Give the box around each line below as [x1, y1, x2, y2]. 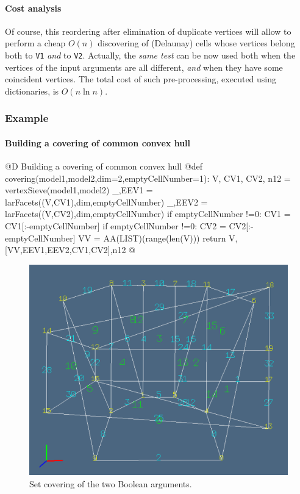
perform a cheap [5, 37, 66, 49]
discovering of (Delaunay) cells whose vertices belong [98, 37, 295, 49]
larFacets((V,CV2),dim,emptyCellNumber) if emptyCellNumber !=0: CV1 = [5, 207, 291, 220]
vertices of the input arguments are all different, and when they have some [5, 60, 283, 73]
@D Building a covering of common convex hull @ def [5, 160, 202, 173]
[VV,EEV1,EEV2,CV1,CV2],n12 [5, 243, 126, 256]
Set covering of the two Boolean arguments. [29, 477, 192, 490]
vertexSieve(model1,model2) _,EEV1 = [5, 184, 153, 196]
